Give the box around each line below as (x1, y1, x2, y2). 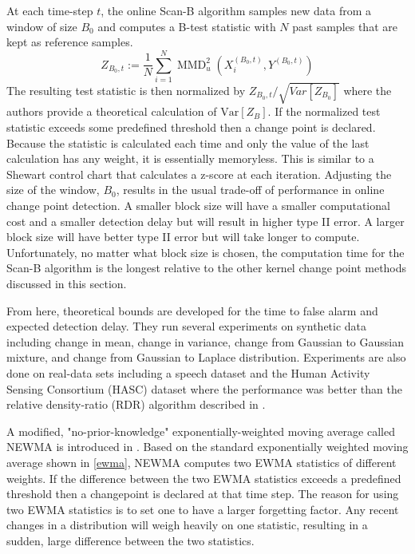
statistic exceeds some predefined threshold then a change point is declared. (6, 119, 376, 136)
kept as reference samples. (6, 34, 133, 50)
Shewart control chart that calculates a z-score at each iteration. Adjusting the (6, 165, 392, 182)
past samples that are (292, 18, 397, 34)
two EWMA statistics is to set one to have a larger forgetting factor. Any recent (6, 501, 399, 517)
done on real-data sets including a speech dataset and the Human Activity (6, 364, 370, 381)
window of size (6, 18, 77, 34)
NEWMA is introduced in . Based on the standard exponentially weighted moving (6, 438, 409, 455)
